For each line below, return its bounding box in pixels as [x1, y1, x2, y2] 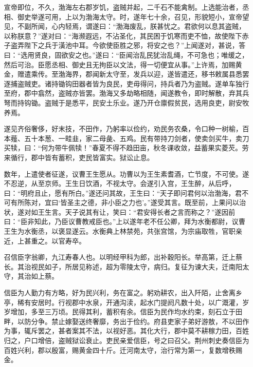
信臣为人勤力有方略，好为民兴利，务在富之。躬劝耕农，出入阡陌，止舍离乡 [4, 287, 242, 298]
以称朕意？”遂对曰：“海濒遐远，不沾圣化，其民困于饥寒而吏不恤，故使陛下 [4, 30, 242, 41]
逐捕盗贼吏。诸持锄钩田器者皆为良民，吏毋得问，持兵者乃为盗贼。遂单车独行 [4, 78, 249, 88]
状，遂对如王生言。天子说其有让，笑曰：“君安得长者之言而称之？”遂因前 [4, 206, 235, 217]
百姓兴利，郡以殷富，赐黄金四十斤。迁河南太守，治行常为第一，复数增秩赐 [4, 345, 242, 355]
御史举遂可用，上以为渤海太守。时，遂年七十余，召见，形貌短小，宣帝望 [17, 11, 249, 21]
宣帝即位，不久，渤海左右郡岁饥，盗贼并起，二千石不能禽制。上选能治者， [4, 2, 242, 12]
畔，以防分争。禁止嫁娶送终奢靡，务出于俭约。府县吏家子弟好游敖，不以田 [4, 316, 242, 326]
